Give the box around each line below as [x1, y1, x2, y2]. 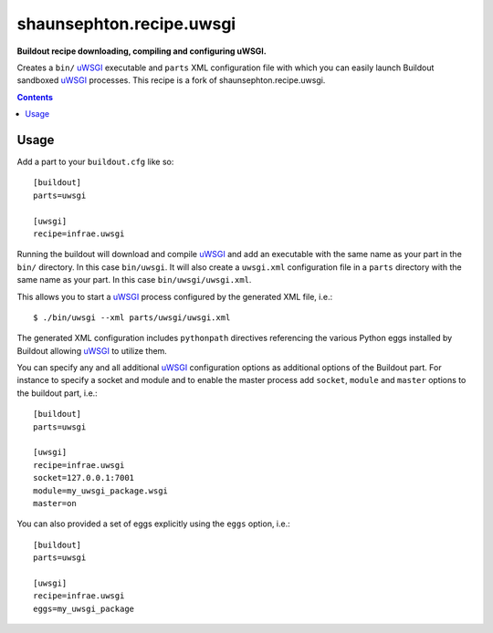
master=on [33, 498, 77, 508]
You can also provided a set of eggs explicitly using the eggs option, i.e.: [16, 518, 291, 529]
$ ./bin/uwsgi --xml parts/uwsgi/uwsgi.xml [33, 312, 231, 323]
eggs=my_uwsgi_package [33, 603, 135, 614]
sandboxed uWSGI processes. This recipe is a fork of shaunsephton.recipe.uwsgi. [16, 75, 326, 86]
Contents [16, 91, 54, 102]
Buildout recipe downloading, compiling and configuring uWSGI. [16, 46, 267, 57]
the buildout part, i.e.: [16, 388, 98, 399]
